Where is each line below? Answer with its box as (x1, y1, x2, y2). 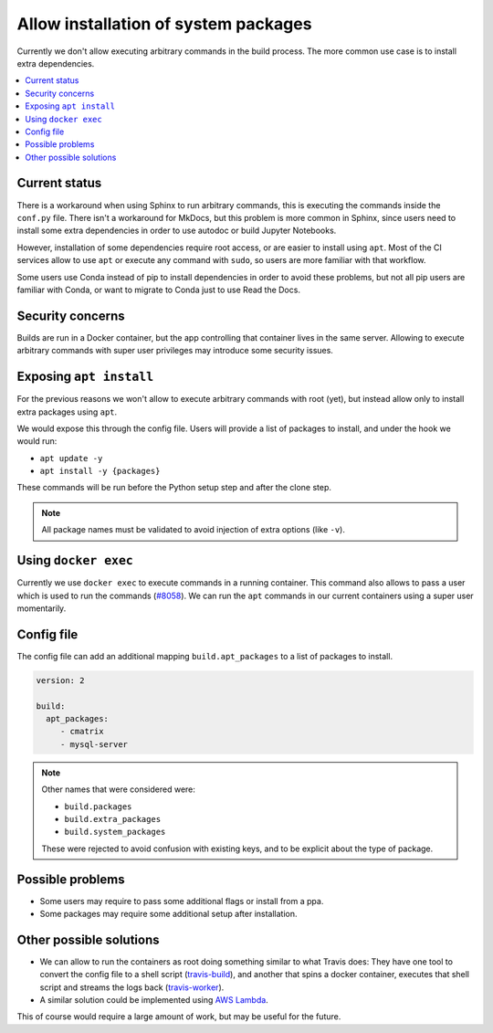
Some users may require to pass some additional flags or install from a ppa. (39, 895, 324, 906)
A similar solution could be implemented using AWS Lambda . (39, 995, 268, 1006)
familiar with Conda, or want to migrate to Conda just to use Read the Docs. (16, 284, 301, 295)
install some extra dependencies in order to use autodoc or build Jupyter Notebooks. (16, 225, 337, 237)
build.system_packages (64, 827, 166, 838)
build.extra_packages (64, 814, 162, 824)
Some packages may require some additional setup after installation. (39, 909, 298, 920)
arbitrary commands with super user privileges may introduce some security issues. (16, 345, 333, 356)
